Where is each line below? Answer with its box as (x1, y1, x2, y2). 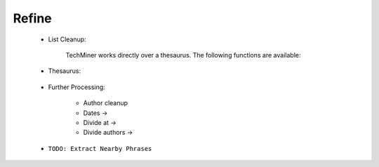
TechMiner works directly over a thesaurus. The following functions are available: (65, 51, 301, 59)
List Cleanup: (48, 35, 87, 44)
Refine (13, 11, 52, 26)
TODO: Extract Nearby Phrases (48, 145, 152, 152)
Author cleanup (83, 99, 128, 107)
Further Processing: (48, 83, 105, 91)
